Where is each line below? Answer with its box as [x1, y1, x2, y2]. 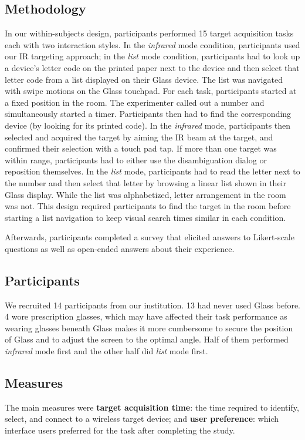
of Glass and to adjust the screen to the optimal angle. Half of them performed [5, 333, 289, 345]
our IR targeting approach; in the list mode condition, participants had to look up [5, 50, 300, 62]
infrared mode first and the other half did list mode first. [5, 345, 208, 357]
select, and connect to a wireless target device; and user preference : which [5, 412, 279, 425]
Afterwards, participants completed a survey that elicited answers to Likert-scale [5, 231, 294, 243]
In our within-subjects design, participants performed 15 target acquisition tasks [5, 27, 294, 39]
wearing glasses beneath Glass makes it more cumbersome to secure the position [5, 321, 293, 334]
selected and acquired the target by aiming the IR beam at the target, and [5, 130, 273, 143]
